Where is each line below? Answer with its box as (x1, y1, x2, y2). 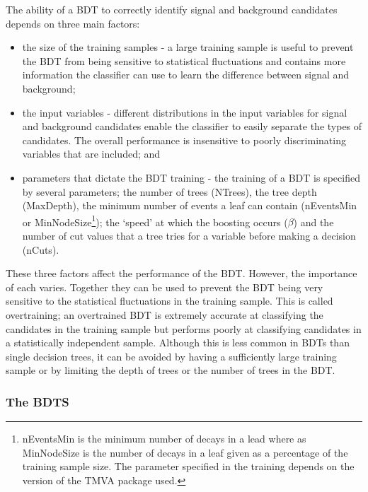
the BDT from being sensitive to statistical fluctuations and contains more (22, 53, 346, 68)
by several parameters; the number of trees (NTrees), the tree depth (22, 184, 317, 199)
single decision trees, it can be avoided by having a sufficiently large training (6, 348, 337, 363)
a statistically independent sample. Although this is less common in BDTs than (6, 335, 350, 350)
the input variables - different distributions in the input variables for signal (22, 105, 347, 119)
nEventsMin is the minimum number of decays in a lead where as (22, 431, 306, 446)
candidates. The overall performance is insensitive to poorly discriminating (22, 132, 346, 147)
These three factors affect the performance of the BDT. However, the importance (6, 266, 357, 281)
